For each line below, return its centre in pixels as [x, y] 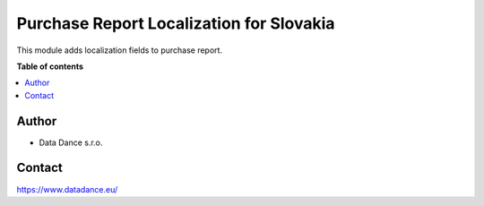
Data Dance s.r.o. [71, 142]
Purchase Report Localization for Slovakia [176, 23]
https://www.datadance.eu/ [67, 189]
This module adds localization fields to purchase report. [120, 50]
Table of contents [50, 66]
